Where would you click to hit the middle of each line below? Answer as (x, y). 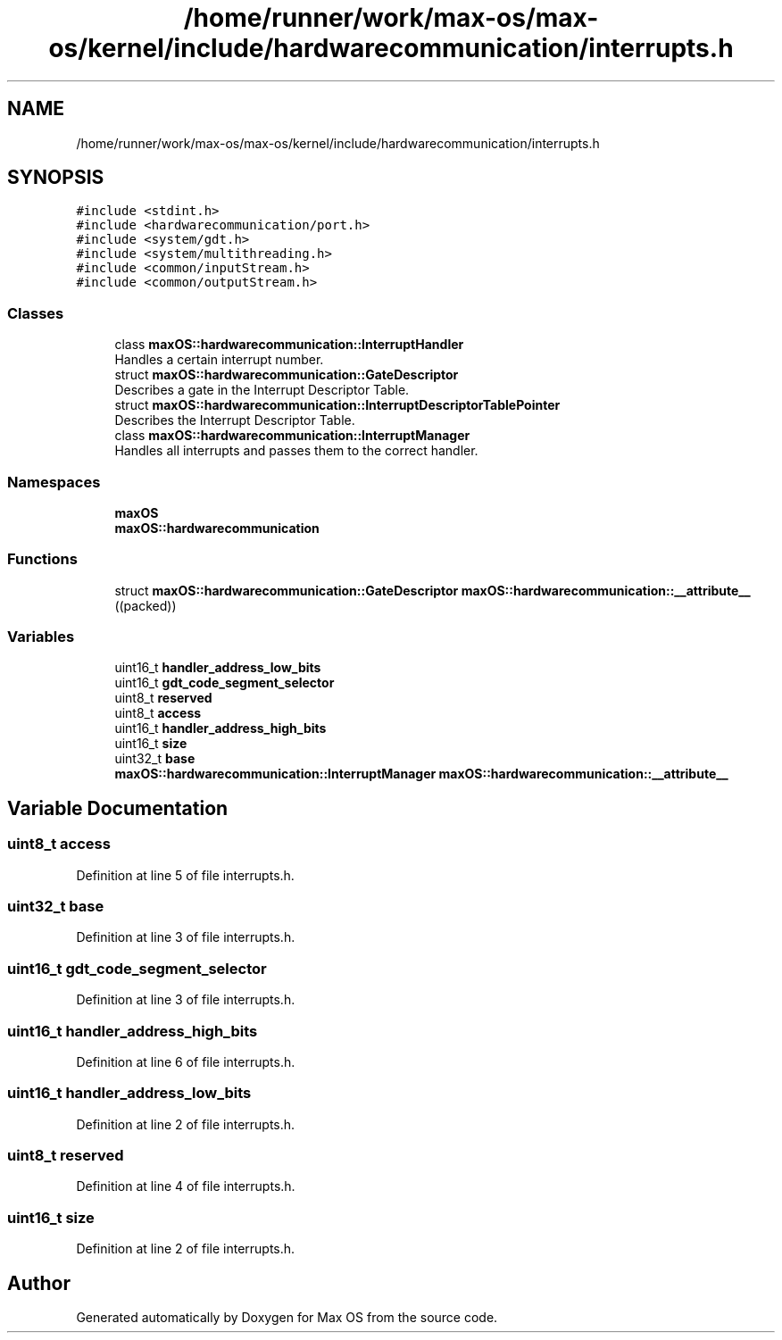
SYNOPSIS (56, 178)
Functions (42, 559)
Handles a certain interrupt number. (219, 360)
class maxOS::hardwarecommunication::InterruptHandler (289, 345)
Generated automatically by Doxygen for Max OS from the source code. (287, 1317)
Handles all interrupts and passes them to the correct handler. (296, 451)
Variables (41, 637)
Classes (36, 313)
